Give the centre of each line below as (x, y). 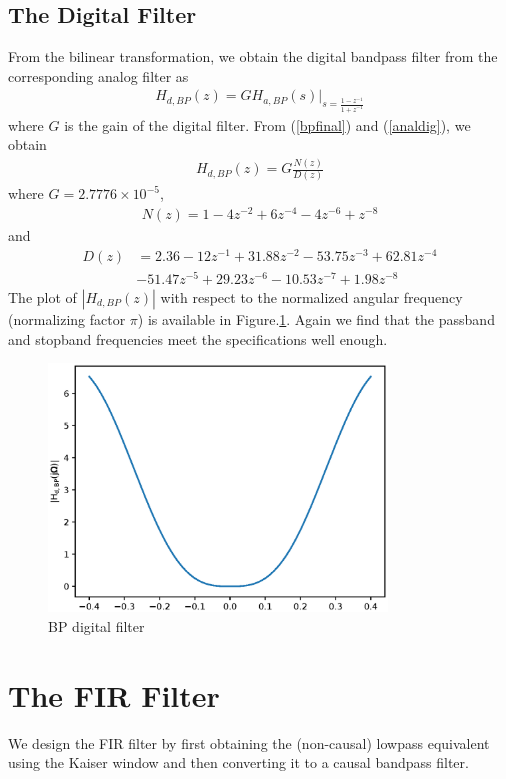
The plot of (42, 296)
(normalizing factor (67, 318)
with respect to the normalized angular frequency (311, 296)
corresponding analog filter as (98, 75)
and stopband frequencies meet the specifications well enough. (198, 338)
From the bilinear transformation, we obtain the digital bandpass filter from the (253, 56)
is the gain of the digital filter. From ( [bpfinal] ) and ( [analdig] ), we (267, 124)
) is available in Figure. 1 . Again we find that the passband (316, 318)
